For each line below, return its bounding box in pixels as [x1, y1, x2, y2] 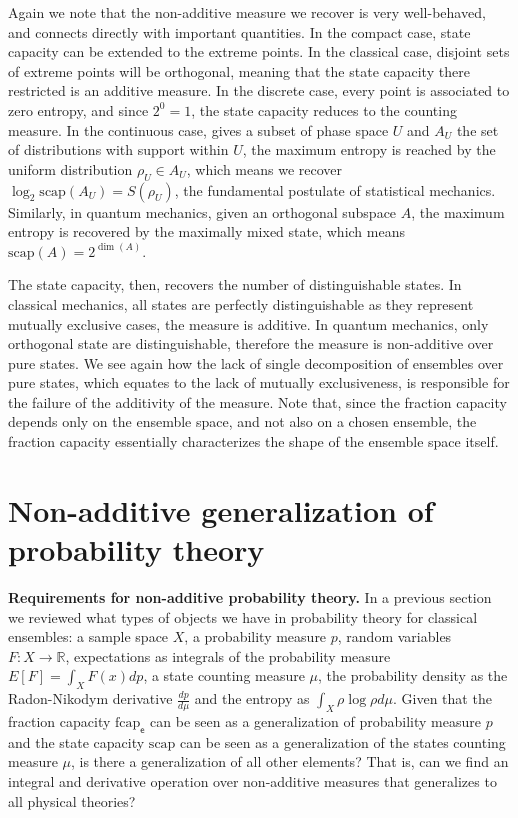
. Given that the [393, 688, 492, 709]
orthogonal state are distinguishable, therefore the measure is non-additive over [8, 333, 494, 354]
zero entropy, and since [8, 99, 149, 120]
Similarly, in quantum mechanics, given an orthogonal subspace [8, 201, 397, 222]
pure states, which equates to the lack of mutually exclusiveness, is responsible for [8, 372, 510, 393]
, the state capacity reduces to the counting [191, 99, 457, 120]
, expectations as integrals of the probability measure [65, 645, 391, 666]
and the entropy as [194, 688, 310, 709]
